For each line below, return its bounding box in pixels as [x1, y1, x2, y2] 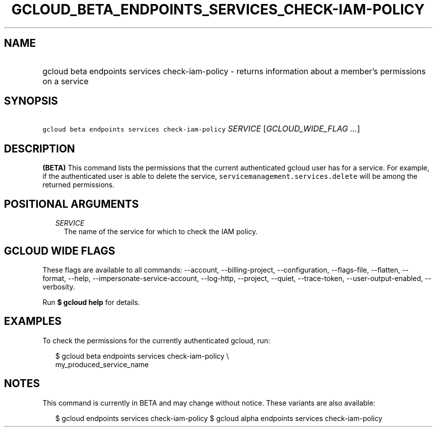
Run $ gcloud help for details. [42, 297, 140, 306]
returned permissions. [42, 180, 115, 189]
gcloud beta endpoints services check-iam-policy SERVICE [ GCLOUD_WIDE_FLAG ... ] [42, 124, 360, 134]
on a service [42, 76, 89, 86]
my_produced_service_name [55, 360, 149, 369]
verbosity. [42, 282, 75, 291]
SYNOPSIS [4, 95, 58, 108]
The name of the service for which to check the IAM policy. [64, 227, 258, 236]
